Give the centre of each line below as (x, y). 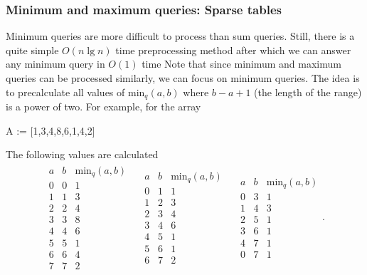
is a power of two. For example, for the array (103, 107)
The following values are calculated (82, 154)
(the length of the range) (308, 92)
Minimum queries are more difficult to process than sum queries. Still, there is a (180, 36)
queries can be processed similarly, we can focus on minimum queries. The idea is (183, 78)
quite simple (32, 50)
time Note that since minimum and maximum (241, 64)
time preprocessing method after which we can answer (233, 50)
